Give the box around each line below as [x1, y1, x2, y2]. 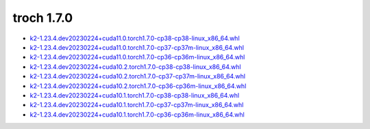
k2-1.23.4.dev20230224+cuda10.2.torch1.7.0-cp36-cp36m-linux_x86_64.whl [29, 82, 247, 90]
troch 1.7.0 [12, 10, 73, 25]
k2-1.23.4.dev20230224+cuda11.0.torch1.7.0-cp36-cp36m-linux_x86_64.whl [29, 53, 245, 61]
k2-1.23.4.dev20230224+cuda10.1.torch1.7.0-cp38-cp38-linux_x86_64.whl [29, 91, 240, 99]
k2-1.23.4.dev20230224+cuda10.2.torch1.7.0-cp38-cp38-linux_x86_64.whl [29, 62, 241, 71]
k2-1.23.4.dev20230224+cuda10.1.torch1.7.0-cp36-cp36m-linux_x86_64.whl [29, 110, 245, 119]
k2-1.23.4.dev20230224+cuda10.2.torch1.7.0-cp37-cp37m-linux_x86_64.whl [29, 72, 246, 81]
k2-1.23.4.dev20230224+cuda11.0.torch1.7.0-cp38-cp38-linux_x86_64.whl [29, 34, 240, 42]
